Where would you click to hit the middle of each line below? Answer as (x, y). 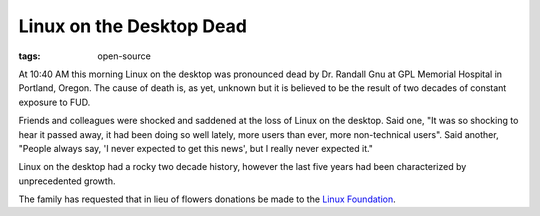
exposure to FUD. (54, 102)
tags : (29, 56)
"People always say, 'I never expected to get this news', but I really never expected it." (196, 148)
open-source (124, 56)
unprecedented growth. (67, 181)
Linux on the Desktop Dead (132, 26)
